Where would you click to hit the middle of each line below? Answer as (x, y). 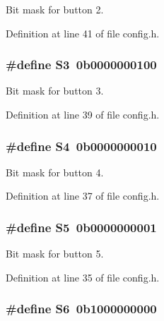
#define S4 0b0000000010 (81, 146)
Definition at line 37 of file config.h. (83, 196)
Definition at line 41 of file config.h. (83, 33)
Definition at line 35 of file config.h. (83, 277)
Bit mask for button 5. (55, 254)
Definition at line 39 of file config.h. (83, 114)
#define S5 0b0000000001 (81, 227)
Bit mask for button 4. (55, 172)
